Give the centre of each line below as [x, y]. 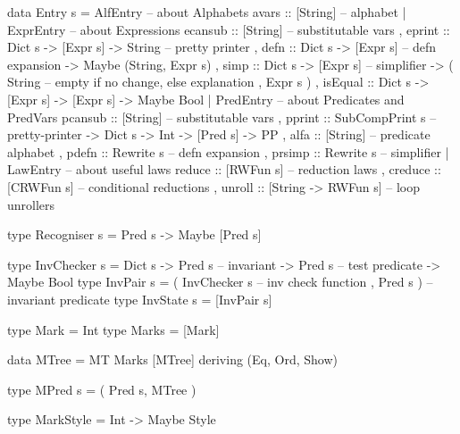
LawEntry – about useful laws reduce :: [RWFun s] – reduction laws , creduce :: [224, 169]
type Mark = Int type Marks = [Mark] [113, 329]
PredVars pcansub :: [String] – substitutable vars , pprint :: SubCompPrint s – [222, 117]
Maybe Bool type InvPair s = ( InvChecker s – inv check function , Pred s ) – [220, 282]
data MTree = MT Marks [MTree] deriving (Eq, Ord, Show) [172, 359]
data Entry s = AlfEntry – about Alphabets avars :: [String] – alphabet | [207, 12]
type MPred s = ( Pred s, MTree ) [102, 389]
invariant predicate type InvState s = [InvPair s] [140, 299]
